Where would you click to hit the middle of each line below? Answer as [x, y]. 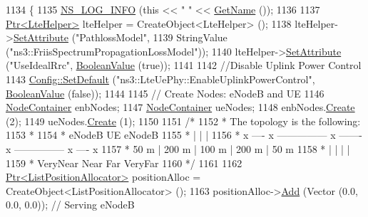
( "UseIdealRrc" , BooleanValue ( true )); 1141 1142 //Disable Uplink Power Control [184, 65]
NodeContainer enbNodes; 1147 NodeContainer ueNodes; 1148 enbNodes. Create [180, 107]
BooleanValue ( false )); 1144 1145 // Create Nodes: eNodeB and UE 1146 [165, 93]
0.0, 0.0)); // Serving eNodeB [70, 205]
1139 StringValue [190, 37]
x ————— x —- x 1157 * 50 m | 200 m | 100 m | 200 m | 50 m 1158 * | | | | [178, 148]
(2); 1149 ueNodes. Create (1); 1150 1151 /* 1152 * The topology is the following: [183, 121]
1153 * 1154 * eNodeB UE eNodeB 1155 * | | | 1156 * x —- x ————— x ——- [184, 135]
